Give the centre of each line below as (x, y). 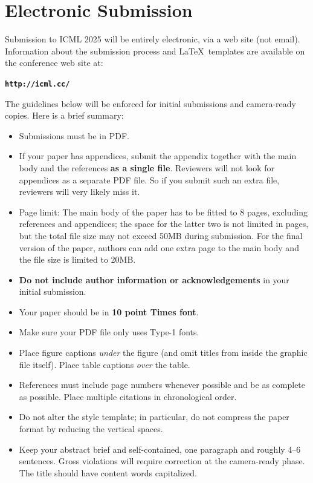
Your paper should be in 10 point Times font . (109, 311)
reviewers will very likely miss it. (79, 192)
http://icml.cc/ (37, 84)
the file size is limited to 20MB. (77, 259)
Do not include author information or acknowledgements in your (154, 279)
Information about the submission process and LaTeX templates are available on (155, 51)
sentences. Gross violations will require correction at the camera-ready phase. (162, 461)
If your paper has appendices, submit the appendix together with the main (158, 156)
